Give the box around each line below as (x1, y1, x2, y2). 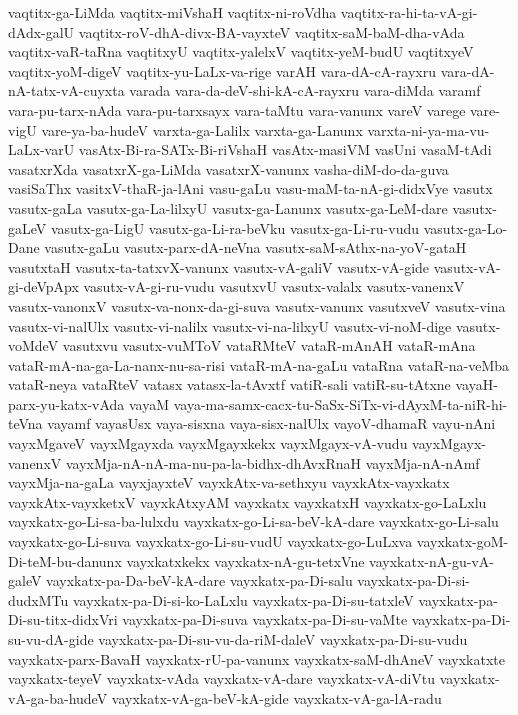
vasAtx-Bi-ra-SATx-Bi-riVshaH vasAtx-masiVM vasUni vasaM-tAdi (78, 139, 492, 160)
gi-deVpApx (8, 276, 79, 297)
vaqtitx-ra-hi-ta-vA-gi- (340, 2, 478, 22)
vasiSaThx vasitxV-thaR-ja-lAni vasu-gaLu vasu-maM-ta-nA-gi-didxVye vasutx (8, 178, 493, 199)
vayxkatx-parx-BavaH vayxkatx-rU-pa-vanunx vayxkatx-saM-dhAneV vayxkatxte (8, 648, 505, 669)
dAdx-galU (8, 21, 75, 42)
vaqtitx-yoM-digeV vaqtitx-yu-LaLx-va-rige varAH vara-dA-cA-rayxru (8, 60, 436, 81)
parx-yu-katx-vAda (8, 393, 125, 414)
